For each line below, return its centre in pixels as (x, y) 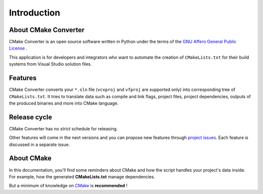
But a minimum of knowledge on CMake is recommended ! (68, 186)
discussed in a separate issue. (39, 144)
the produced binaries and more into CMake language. (64, 103)
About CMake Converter (47, 30)
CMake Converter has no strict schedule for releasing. (63, 128)
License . (18, 48)
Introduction (35, 13)
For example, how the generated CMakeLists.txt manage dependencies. (82, 176)
